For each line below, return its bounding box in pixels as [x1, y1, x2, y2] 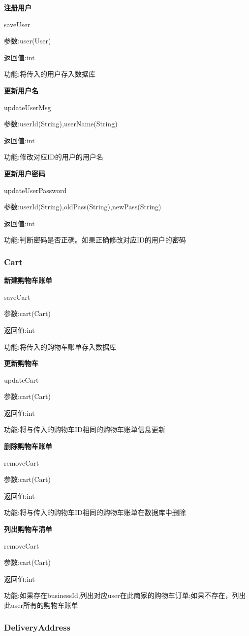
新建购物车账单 [4, 275, 52, 285]
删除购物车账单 [4, 441, 52, 451]
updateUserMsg [4, 102, 51, 112]
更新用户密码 [4, 168, 45, 178]
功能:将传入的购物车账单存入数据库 [4, 341, 116, 352]
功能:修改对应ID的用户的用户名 [4, 152, 103, 162]
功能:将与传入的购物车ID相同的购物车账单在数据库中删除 [4, 507, 186, 517]
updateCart [4, 374, 39, 385]
